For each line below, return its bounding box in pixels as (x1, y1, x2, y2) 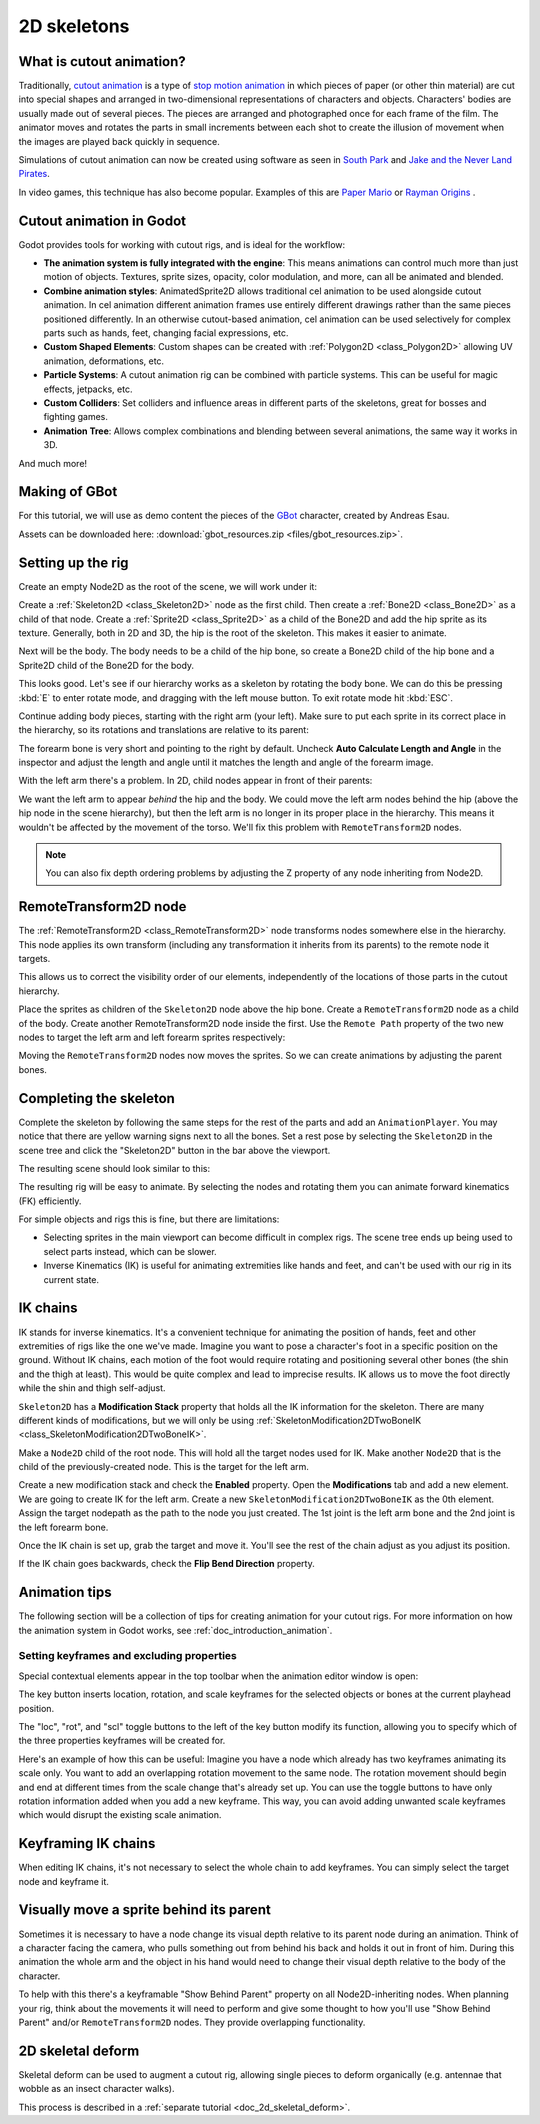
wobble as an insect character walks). (18, 2083, 175, 2095)
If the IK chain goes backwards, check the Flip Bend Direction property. (18, 1558, 315, 1570)
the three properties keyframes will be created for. (18, 1735, 226, 1747)
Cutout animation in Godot (18, 212, 187, 229)
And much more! (18, 457, 88, 469)
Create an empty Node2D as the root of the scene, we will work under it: (18, 580, 317, 592)
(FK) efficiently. (18, 1195, 82, 1207)
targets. (18, 953, 51, 965)
